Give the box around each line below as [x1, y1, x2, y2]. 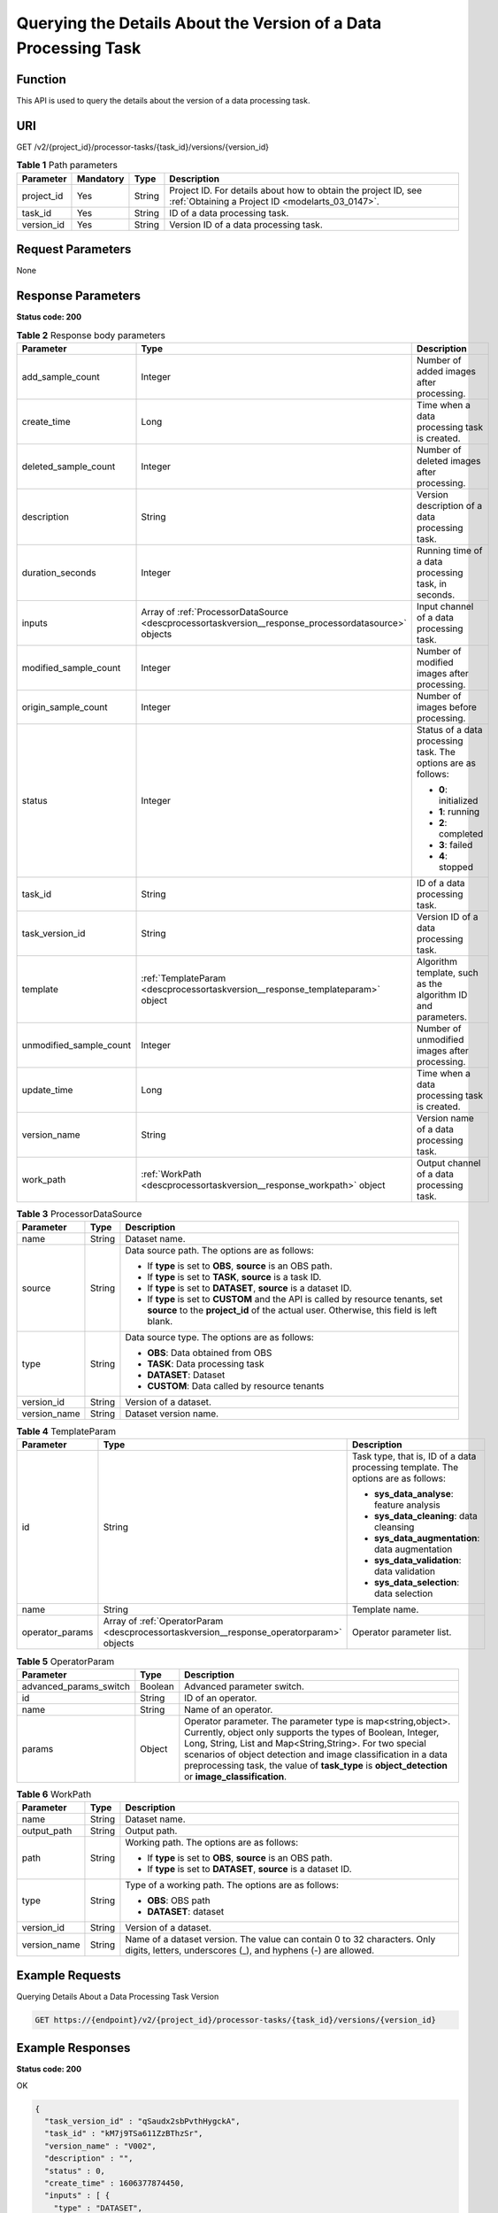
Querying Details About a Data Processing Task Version [16, 1991, 219, 2001]
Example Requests [16, 1968, 121, 1983]
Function [16, 72, 66, 87]
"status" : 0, [44, 2165, 106, 2176]
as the [416, 977, 442, 990]
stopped [438, 860, 473, 873]
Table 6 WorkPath [16, 1788, 92, 1800]
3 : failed [438, 838, 473, 851]
